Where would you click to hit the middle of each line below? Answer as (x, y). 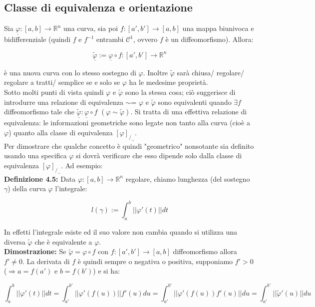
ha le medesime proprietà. (168, 82)
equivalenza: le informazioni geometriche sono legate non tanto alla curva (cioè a (127, 123)
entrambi (110, 39)
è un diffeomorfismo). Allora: (209, 39)
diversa (15, 241)
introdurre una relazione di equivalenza (64, 102)
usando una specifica (35, 155)
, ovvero (146, 39)
